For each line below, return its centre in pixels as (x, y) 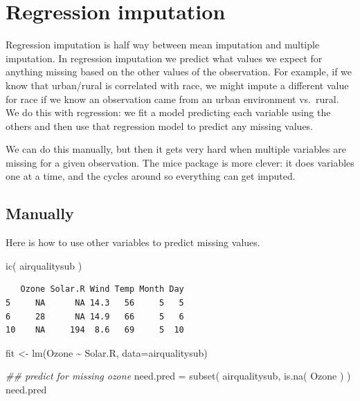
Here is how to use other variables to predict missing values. (133, 242)
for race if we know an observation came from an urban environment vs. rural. (172, 99)
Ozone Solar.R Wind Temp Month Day (102, 289)
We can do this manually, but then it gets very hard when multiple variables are (176, 149)
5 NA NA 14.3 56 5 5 (95, 303)
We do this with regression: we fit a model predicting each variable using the (168, 112)
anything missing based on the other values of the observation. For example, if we (179, 72)
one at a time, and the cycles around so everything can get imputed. (151, 176)
